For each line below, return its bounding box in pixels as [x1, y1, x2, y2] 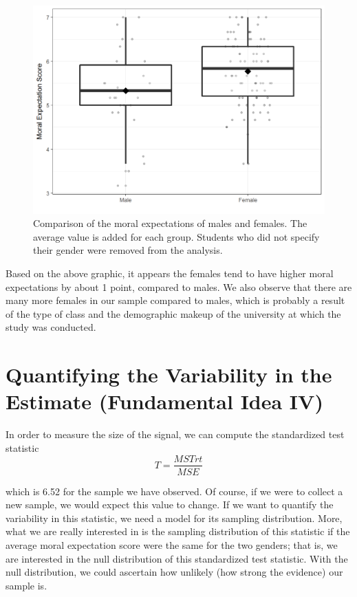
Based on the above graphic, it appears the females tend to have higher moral [6, 266, 334, 281]
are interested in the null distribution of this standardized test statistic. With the [6, 551, 348, 565]
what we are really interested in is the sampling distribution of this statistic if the [6, 524, 350, 539]
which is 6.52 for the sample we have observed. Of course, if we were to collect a [6, 484, 343, 498]
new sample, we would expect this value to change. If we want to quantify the [6, 497, 334, 512]
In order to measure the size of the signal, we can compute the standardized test [6, 427, 345, 442]
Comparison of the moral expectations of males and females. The [33, 216, 307, 230]
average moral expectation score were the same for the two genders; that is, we [6, 537, 338, 552]
